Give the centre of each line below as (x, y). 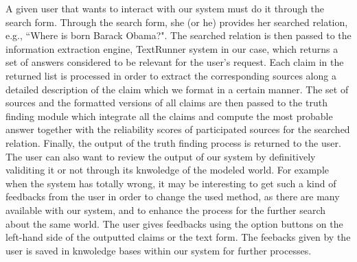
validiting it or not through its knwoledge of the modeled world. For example (168, 170)
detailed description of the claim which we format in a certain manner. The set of (177, 89)
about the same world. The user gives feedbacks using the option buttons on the (174, 223)
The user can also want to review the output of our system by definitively (161, 156)
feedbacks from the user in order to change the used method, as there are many (173, 196)
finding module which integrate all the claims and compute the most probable (169, 116)
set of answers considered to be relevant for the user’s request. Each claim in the (175, 62)
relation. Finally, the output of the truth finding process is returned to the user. (173, 142)
